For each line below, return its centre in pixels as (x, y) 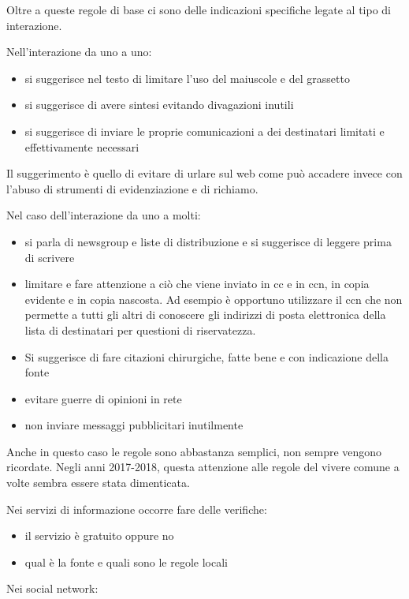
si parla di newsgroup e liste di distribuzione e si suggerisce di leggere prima (208, 241)
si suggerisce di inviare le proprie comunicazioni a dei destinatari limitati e (204, 131)
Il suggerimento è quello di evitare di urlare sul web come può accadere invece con (204, 173)
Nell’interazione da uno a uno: (79, 52)
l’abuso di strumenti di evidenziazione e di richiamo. (132, 188)
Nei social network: (52, 588)
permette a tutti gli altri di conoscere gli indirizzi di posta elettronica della (205, 314)
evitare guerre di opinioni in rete (103, 398)
